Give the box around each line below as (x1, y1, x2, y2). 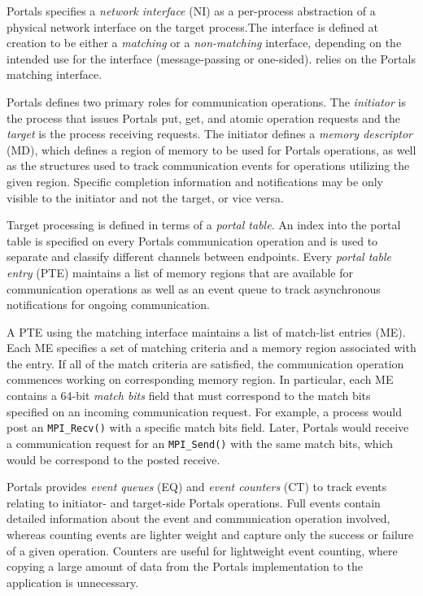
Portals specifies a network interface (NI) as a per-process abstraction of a (7, 2, 376, 19)
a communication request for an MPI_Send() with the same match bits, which (7, 434, 394, 451)
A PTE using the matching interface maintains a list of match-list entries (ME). (7, 323, 406, 340)
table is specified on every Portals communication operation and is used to (7, 232, 378, 249)
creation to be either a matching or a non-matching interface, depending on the (7, 34, 402, 51)
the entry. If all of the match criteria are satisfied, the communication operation (7, 355, 404, 372)
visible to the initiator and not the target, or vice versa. (7, 189, 284, 206)
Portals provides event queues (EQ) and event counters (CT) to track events (7, 478, 387, 495)
